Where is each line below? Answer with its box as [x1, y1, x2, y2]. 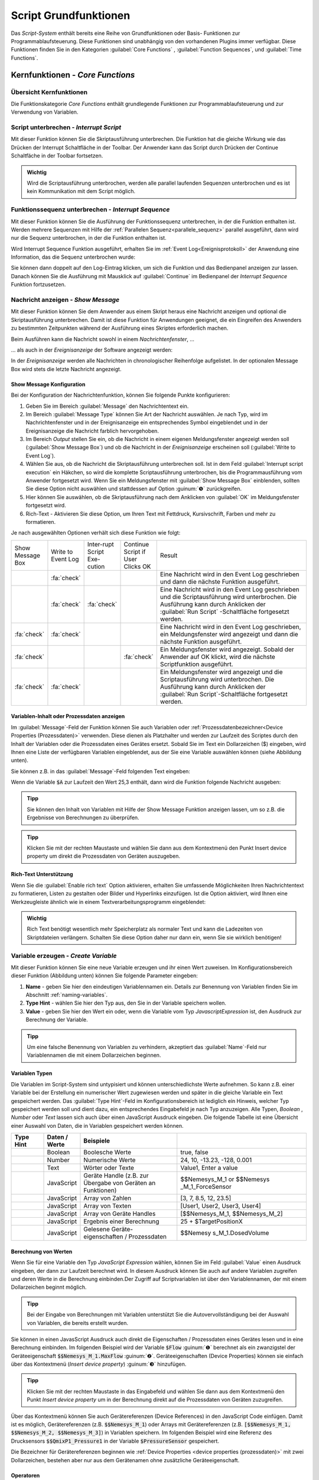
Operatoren [11, 1472, 40, 1479]
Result [159, 551, 178, 559]
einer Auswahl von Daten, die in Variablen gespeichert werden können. [11, 1122, 184, 1129]
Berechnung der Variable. [25, 1016, 88, 1024]
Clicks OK [123, 562, 151, 571]
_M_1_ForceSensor [180, 1183, 232, 1191]
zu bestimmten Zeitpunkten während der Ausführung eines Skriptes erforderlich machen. [11, 324, 229, 332]
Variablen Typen [11, 1070, 53, 1077]
